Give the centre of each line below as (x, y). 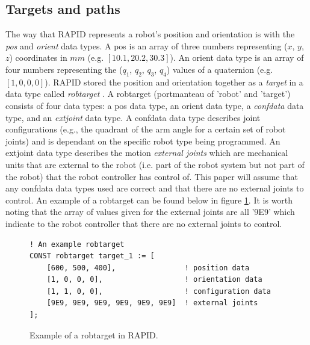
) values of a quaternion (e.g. (220, 69)
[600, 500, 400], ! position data (148, 268)
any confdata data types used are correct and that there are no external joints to (155, 188)
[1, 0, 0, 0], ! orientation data (154, 280)
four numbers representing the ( (64, 69)
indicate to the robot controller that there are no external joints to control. (144, 223)
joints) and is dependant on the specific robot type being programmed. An (143, 141)
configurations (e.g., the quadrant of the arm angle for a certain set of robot (146, 129)
